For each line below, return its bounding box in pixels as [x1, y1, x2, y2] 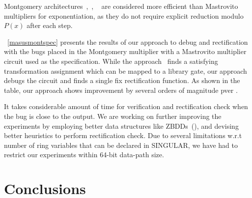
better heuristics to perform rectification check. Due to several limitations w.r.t [4, 130, 242, 141]
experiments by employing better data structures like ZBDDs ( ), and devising [4, 120, 239, 131]
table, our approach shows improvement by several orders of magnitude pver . [4, 85, 238, 95]
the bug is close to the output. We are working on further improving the [4, 111, 222, 121]
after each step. [27, 20, 73, 30]
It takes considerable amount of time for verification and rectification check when [4, 101, 248, 112]
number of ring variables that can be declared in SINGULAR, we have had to [4, 140, 238, 150]
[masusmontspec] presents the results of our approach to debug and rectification [7, 36, 248, 47]
